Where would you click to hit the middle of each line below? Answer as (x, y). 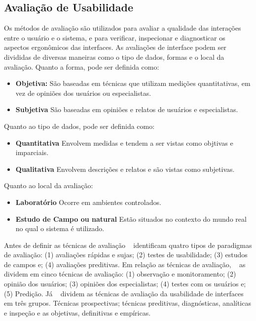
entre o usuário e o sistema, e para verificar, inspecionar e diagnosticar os (115, 37)
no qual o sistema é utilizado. (60, 228)
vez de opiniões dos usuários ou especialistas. (83, 93)
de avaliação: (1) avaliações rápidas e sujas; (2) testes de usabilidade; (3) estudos (126, 255)
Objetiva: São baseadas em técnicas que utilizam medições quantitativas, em (133, 83)
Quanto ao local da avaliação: (49, 185)
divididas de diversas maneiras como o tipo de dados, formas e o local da (114, 57)
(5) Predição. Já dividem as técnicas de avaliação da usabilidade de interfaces (124, 293)
